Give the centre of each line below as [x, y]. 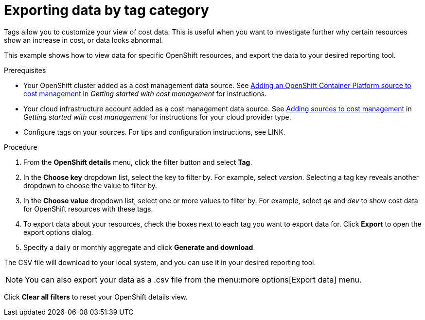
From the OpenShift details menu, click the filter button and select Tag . [138, 162]
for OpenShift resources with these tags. [88, 209]
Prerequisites [25, 70]
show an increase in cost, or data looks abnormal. [84, 40]
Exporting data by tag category [106, 10]
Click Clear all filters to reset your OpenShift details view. [96, 297]
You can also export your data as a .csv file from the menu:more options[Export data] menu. [193, 279]
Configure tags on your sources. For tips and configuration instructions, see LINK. [154, 132]
